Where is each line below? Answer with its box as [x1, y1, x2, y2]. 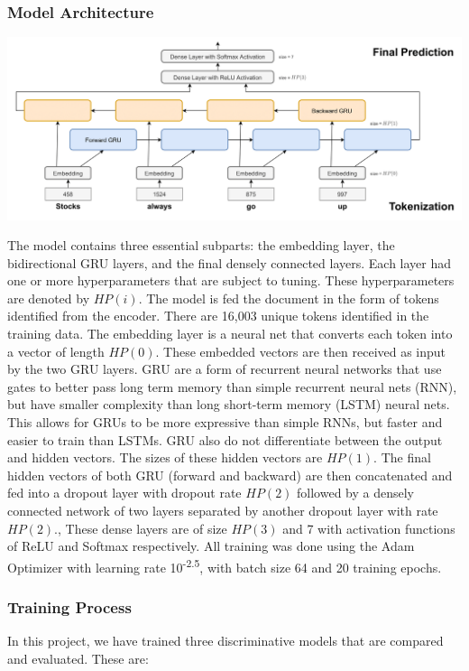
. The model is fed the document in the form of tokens [138, 288, 439, 307]
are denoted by [7, 288, 90, 307]
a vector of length [7, 341, 105, 360]
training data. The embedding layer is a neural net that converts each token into [7, 324, 453, 343]
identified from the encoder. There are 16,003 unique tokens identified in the [7, 306, 429, 325]
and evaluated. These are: [7, 648, 149, 667]
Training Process [7, 595, 132, 618]
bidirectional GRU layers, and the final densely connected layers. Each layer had [7, 253, 452, 272]
